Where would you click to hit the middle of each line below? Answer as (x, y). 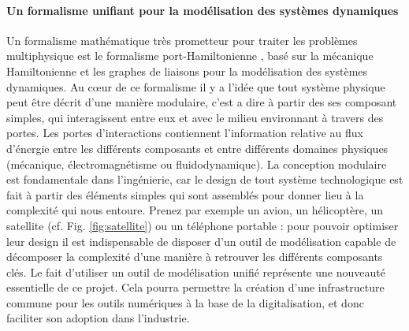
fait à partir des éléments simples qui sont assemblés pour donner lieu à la (185, 194)
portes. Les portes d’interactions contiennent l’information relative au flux (185, 133)
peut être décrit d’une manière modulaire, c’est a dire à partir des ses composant (202, 102)
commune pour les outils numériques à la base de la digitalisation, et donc (185, 302)
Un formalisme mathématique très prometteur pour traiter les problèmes (182, 40)
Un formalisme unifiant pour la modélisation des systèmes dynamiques (203, 10)
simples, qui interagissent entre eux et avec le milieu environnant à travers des (195, 117)
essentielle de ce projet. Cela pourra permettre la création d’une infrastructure (195, 287)
